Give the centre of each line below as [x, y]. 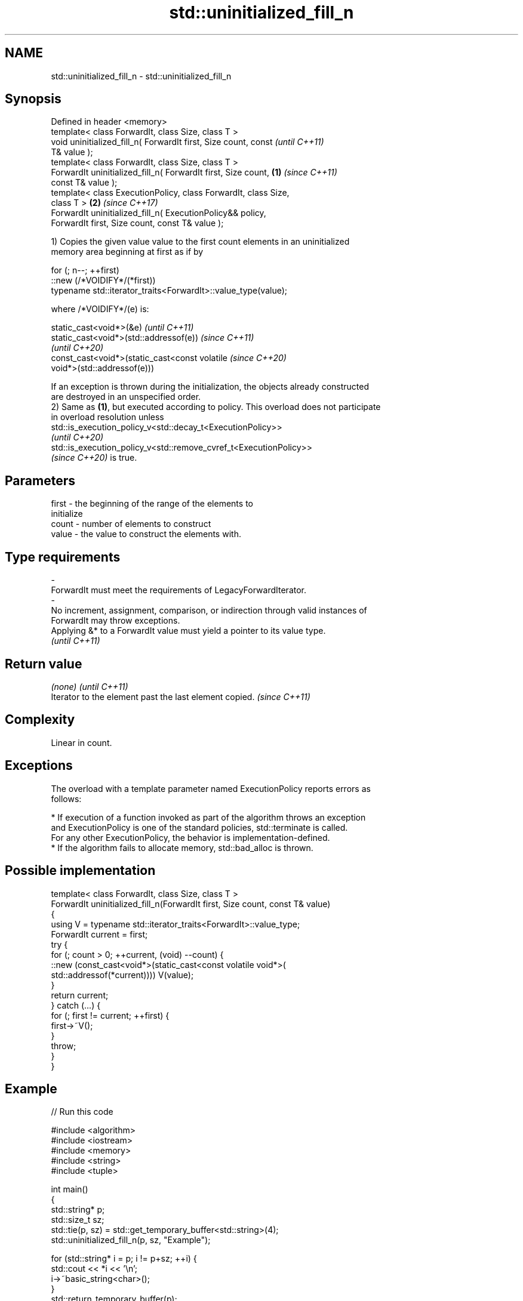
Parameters [40, 480]
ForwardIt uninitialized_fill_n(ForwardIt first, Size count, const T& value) [191, 904]
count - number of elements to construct [131, 524]
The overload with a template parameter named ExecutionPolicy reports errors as [211, 788]
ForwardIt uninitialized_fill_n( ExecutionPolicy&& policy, [159, 213]
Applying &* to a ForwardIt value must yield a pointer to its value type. [188, 631]
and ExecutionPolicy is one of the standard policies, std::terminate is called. [199, 827]
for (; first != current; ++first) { [110, 1015]
